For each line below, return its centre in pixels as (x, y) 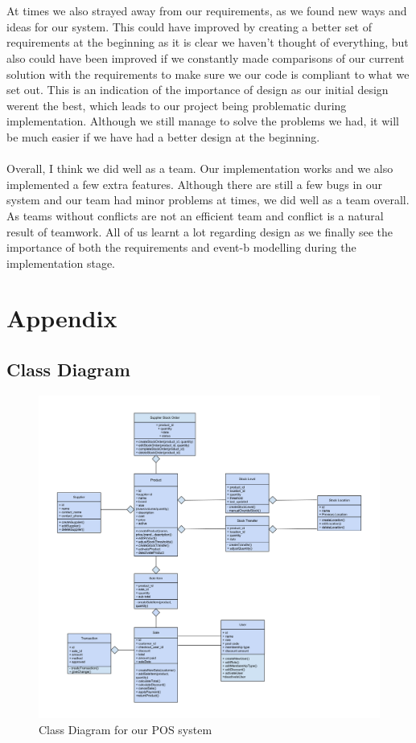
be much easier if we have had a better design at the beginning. (163, 136)
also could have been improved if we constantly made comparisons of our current (206, 57)
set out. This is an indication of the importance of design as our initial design (198, 90)
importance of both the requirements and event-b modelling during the (181, 247)
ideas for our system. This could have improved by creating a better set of (189, 26)
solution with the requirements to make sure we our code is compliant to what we (208, 74)
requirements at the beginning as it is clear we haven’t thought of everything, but (208, 42)
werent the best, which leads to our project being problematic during (177, 105)
